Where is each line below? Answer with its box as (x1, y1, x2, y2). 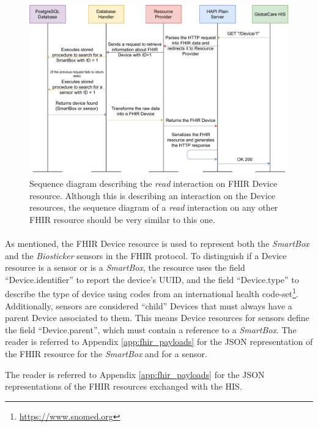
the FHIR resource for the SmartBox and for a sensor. (5, 347, 207, 360)
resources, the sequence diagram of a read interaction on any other (29, 201, 278, 214)
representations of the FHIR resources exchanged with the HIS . (5, 380, 242, 393)
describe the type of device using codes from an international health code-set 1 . (5, 285, 298, 300)
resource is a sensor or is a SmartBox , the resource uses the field (5, 261, 245, 274)
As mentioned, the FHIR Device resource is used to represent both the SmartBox (5, 236, 309, 249)
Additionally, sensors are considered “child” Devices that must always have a (5, 299, 292, 312)
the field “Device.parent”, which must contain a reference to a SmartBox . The (5, 323, 297, 336)
